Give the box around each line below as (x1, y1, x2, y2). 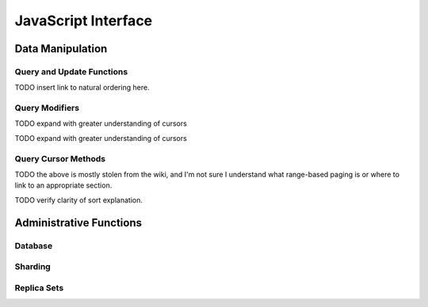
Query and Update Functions (14, 66, 128, 77)
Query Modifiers (14, 103, 79, 114)
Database (14, 240, 53, 251)
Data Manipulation (14, 42, 108, 55)
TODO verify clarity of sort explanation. (14, 195, 143, 205)
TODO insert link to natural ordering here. (14, 83, 150, 93)
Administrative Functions (14, 216, 143, 229)
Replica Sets (14, 282, 64, 293)
